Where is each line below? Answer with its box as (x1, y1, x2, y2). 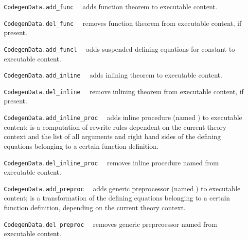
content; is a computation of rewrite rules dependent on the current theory (4, 121, 227, 132)
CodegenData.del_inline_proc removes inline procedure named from (4, 157, 219, 167)
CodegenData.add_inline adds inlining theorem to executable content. (4, 70, 222, 80)
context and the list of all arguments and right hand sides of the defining (4, 131, 221, 141)
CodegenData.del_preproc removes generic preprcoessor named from (4, 219, 217, 229)
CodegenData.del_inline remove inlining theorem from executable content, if (4, 86, 244, 96)
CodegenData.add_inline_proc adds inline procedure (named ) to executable (4, 112, 242, 122)
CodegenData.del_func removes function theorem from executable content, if (4, 18, 242, 28)
